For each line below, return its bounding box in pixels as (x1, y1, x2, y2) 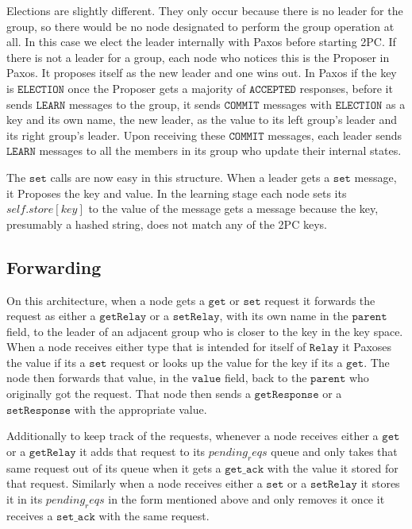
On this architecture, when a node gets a (6, 292, 205, 308)
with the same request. (98, 507, 210, 523)
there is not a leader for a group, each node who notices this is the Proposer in (6, 48, 390, 65)
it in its (6, 490, 43, 507)
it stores (360, 475, 400, 492)
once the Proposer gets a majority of (67, 79, 246, 96)
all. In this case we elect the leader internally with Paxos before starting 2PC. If (6, 33, 396, 50)
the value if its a (6, 353, 86, 370)
